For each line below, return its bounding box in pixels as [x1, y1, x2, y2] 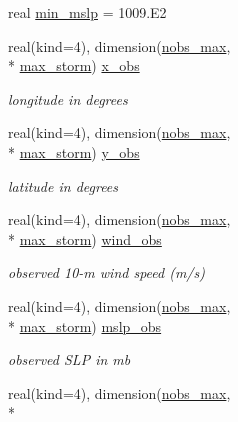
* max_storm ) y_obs [8, 141, 140, 162]
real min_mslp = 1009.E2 [8, 2, 167, 22]
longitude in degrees [8, 88, 128, 109]
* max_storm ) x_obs [8, 55, 140, 76]
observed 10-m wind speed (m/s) [8, 262, 205, 283]
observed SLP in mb [8, 349, 131, 370]
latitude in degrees [8, 175, 119, 196]
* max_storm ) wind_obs [8, 228, 162, 249]
